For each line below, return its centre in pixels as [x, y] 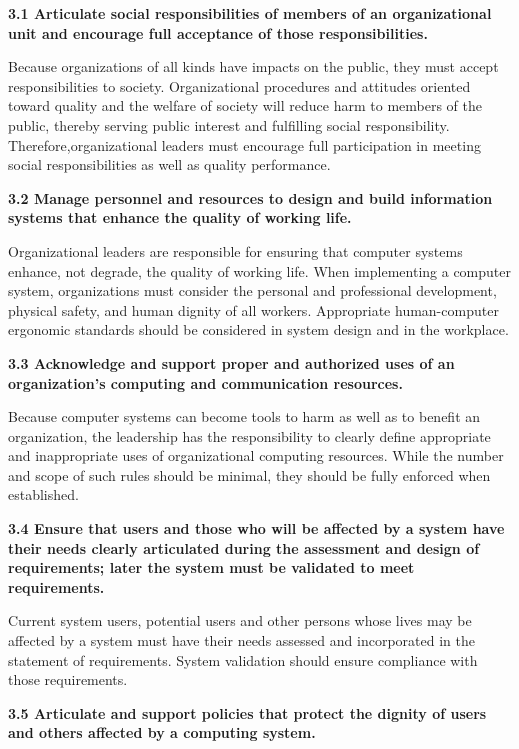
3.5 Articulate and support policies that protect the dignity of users [247, 712]
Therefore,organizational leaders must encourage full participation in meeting [244, 144]
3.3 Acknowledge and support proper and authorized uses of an [231, 362]
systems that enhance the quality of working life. [180, 217]
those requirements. [68, 679]
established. [43, 494]
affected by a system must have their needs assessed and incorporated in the [241, 640]
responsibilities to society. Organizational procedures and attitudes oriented [239, 85]
